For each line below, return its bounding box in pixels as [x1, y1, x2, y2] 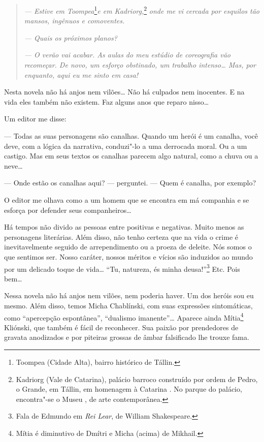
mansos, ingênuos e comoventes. [24, 15, 125, 26]
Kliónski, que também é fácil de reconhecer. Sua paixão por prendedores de [4, 322, 239, 332]
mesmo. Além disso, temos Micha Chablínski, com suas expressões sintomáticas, [4, 300, 253, 310]
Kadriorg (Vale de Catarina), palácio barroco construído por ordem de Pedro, [16, 373, 258, 384]
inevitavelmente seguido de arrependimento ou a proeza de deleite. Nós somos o [4, 241, 252, 252]
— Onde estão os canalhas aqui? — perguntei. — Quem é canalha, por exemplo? [4, 177, 256, 188]
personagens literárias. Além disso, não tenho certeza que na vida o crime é [4, 231, 238, 242]
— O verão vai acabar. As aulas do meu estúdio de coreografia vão [24, 49, 230, 60]
